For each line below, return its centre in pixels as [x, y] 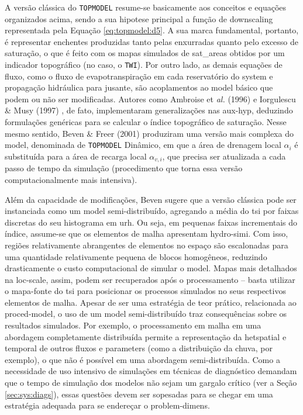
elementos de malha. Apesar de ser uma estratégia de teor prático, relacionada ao [151, 302]
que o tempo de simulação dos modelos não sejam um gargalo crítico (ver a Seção [151, 383]
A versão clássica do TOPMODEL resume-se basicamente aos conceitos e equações [146, 7]
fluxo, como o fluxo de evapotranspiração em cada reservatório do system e [139, 76]
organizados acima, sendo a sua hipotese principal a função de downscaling [139, 18]
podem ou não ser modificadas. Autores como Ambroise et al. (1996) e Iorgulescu [150, 98]
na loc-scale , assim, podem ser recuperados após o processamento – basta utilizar [150, 279]
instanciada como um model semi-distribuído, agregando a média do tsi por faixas [152, 211]
